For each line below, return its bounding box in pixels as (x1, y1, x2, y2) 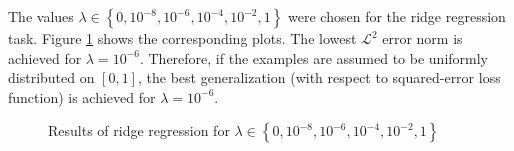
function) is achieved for (8, 86, 156, 107)
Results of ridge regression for (48, 120, 230, 141)
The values (8, 6, 74, 26)
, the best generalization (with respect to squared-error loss (138, 67, 501, 88)
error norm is (382, 28, 463, 48)
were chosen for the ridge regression (288, 6, 506, 26)
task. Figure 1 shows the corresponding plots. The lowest (8, 28, 357, 48)
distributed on (8, 67, 95, 88)
